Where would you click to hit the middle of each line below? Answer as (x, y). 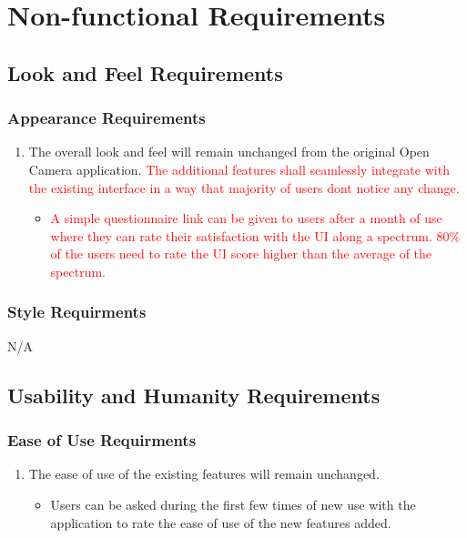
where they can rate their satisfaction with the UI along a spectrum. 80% (255, 235)
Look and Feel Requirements (145, 72)
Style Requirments (77, 312)
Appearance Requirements (107, 118)
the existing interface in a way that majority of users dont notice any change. (244, 187)
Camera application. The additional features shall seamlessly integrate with (239, 169)
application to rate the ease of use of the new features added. (221, 522)
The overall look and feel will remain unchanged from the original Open (229, 152)
